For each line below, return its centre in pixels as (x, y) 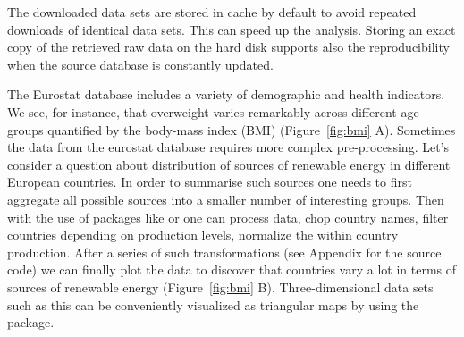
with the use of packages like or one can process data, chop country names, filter (228, 217)
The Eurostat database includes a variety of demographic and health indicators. (226, 94)
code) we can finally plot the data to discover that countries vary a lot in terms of (232, 270)
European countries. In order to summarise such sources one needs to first (210, 182)
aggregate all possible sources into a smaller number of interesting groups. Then (226, 199)
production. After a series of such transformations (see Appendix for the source (224, 252)
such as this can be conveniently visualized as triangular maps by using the (213, 304)
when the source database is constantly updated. (140, 64)
